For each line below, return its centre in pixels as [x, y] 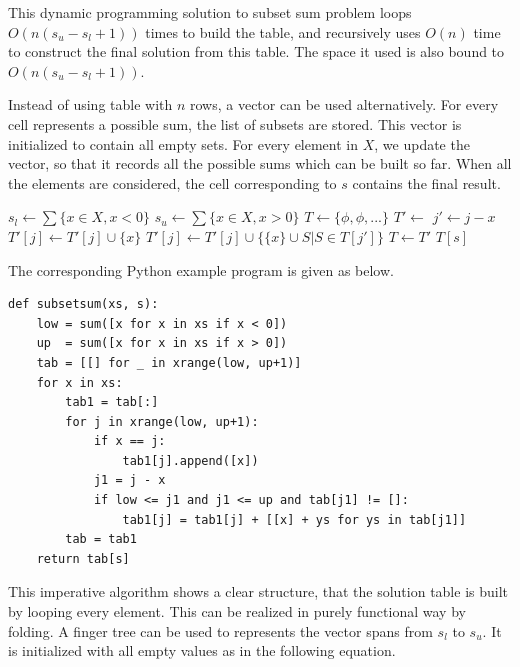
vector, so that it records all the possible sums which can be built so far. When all [260, 163]
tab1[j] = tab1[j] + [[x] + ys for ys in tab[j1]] [294, 519]
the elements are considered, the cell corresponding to [172, 182]
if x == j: [129, 441]
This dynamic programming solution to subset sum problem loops [210, 12]
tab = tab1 [101, 539]
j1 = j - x [129, 480]
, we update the [422, 143]
